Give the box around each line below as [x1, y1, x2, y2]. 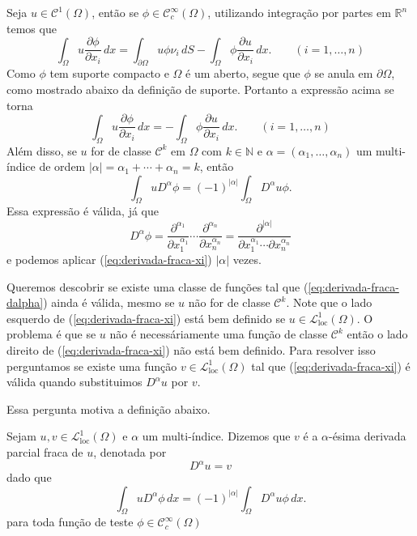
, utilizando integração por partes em [207, 4, 391, 20]
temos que [6, 19, 57, 36]
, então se [91, 4, 139, 20]
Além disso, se [6, 142, 77, 159]
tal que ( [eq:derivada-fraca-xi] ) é [251, 357, 411, 374]
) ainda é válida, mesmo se [43, 294, 175, 311]
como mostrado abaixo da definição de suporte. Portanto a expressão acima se [6, 81, 394, 98]
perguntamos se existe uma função [6, 357, 177, 374]
